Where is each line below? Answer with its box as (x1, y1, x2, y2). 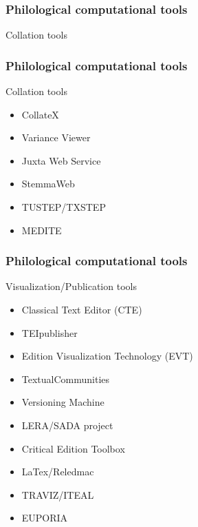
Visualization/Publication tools (5, 279, 137, 293)
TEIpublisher (21, 325, 78, 340)
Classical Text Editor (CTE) (21, 302, 142, 316)
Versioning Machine (21, 395, 104, 409)
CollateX (21, 107, 59, 121)
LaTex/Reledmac (21, 464, 94, 479)
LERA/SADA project (21, 417, 113, 432)
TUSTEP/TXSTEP (21, 200, 106, 214)
